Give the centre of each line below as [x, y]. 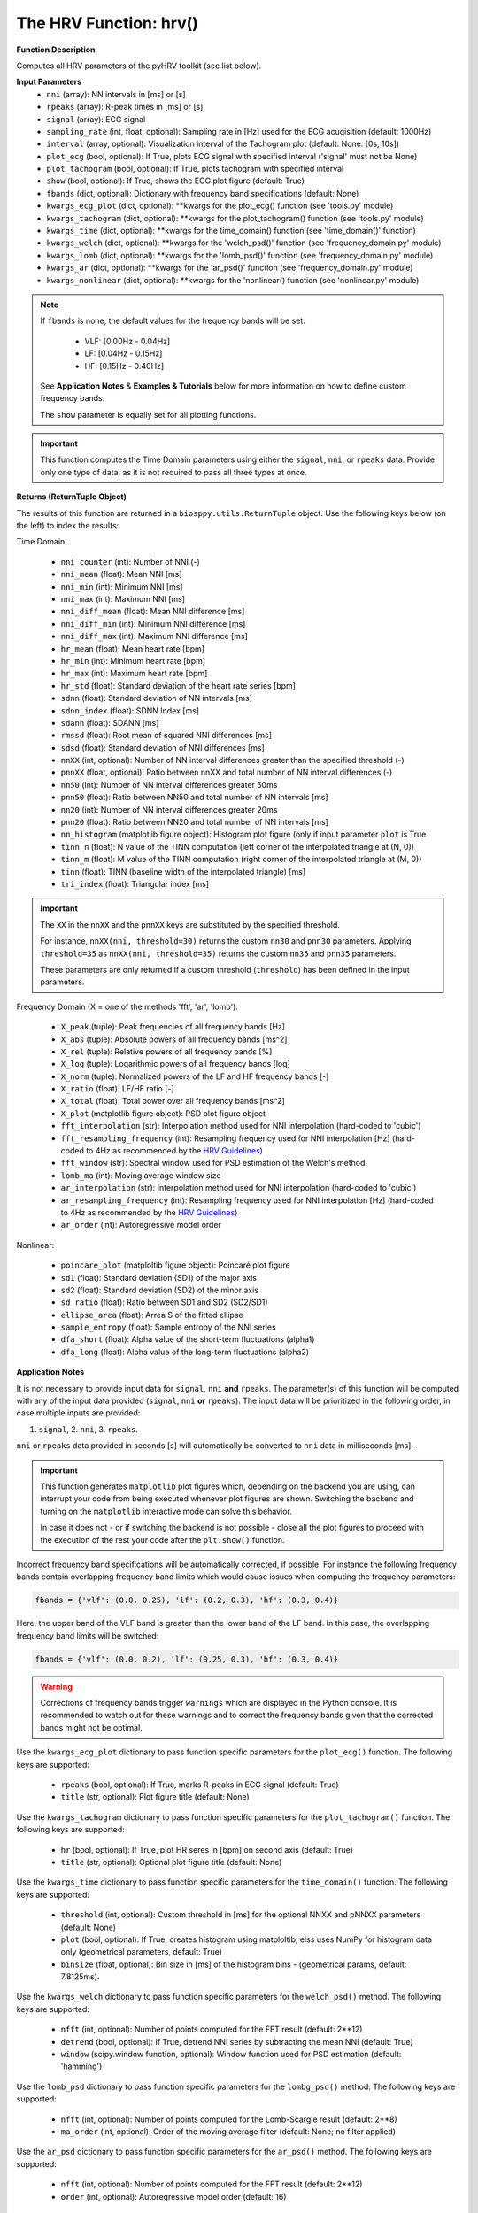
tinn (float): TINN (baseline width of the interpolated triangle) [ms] [183, 871]
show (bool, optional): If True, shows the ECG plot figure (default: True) [176, 181]
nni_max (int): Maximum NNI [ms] [123, 599]
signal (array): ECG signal [96, 119]
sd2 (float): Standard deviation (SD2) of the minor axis [159, 1290]
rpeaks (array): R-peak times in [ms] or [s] [125, 107]
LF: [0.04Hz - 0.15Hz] [123, 353]
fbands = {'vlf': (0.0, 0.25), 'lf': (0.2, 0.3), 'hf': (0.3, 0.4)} [187, 1600]
